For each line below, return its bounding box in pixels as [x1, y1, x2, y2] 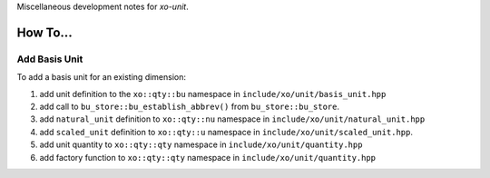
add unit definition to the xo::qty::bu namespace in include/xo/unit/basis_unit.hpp [39, 88, 387, 99]
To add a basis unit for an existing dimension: [16, 72, 186, 83]
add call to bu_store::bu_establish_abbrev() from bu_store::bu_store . [39, 101, 340, 112]
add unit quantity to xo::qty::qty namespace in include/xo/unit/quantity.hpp [39, 139, 363, 150]
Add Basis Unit [16, 53, 83, 65]
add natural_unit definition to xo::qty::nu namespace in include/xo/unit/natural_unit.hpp [39, 114, 426, 124]
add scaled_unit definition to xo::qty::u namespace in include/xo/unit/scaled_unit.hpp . [39, 126, 413, 137]
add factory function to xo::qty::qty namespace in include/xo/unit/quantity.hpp [39, 152, 377, 163]
